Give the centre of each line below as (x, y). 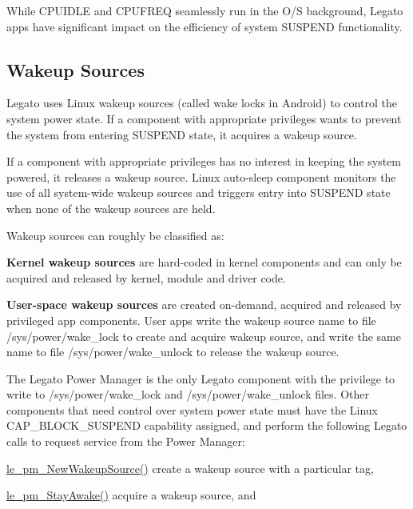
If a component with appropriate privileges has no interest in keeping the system (204, 161)
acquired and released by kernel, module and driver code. (146, 277)
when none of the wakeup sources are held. (111, 208)
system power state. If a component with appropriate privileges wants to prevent (204, 118)
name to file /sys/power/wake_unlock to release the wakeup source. (173, 352)
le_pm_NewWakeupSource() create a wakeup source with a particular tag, (190, 468)
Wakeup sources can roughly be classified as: (115, 235)
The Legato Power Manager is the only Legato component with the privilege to (201, 378)
